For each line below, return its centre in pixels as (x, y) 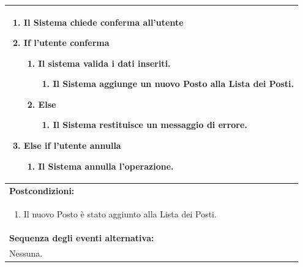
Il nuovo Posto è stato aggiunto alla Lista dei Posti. (120, 214)
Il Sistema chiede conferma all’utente (103, 22)
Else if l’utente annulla (72, 145)
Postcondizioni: (42, 190)
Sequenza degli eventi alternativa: (82, 238)
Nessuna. (26, 253)
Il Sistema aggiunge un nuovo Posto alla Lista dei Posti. (173, 84)
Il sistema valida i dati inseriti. (104, 63)
